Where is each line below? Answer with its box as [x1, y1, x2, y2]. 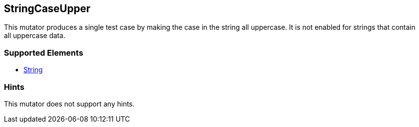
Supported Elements [4, 47, 84, 58]
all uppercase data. [4, 31, 65, 40]
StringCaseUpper [4, 2, 91, 15]
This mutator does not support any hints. [4, 99, 135, 108]
